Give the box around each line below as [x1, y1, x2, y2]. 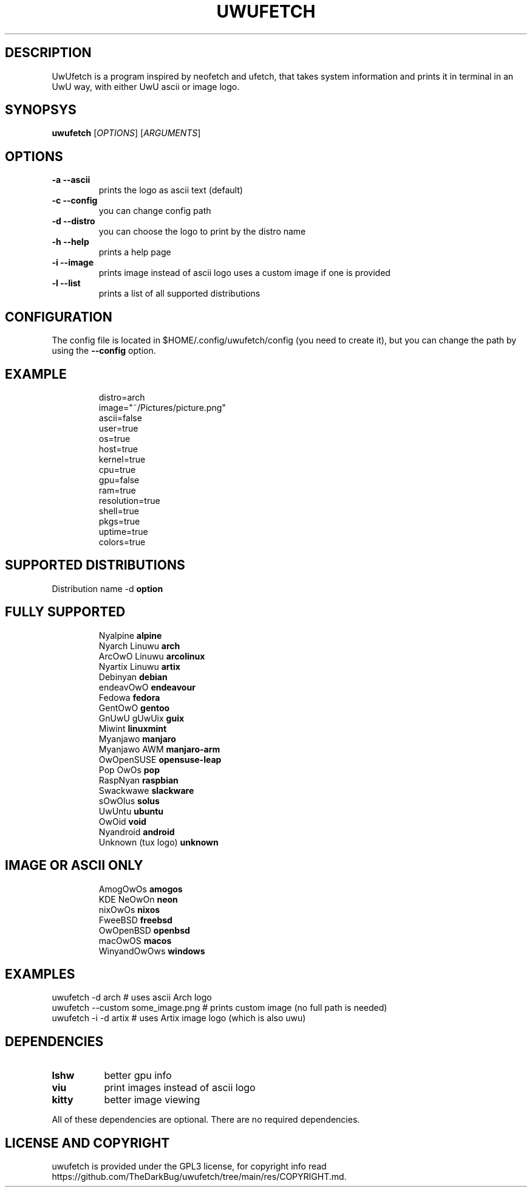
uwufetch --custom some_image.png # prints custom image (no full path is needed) [52, 1002, 387, 1013]
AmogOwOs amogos [98, 883, 183, 894]
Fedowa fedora [98, 692, 160, 703]
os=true [98, 433, 131, 444]
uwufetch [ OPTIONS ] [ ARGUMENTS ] [52, 128, 201, 139]
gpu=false [98, 474, 140, 485]
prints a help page [98, 247, 171, 258]
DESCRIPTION [5, 45, 92, 61]
